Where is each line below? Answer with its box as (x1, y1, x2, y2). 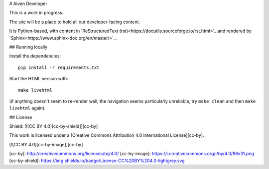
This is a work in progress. (9, 10, 64, 16)
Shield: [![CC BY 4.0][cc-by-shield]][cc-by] (9, 123, 98, 129)
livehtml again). (9, 105, 46, 111)
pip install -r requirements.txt (18, 64, 100, 70)
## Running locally (9, 44, 48, 50)
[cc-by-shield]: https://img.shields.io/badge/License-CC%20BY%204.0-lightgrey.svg (9, 158, 185, 164)
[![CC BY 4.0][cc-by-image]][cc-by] (9, 141, 83, 147)
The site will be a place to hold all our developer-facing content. (9, 19, 140, 25)
